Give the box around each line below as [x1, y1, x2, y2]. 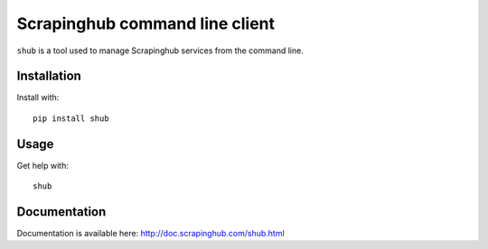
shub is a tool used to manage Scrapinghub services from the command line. [16, 45, 305, 56]
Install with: [16, 92, 60, 103]
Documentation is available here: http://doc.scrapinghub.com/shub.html [16, 228, 285, 239]
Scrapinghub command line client [16, 14, 276, 33]
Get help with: [16, 160, 70, 171]
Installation [16, 69, 81, 84]
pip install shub [33, 113, 109, 124]
